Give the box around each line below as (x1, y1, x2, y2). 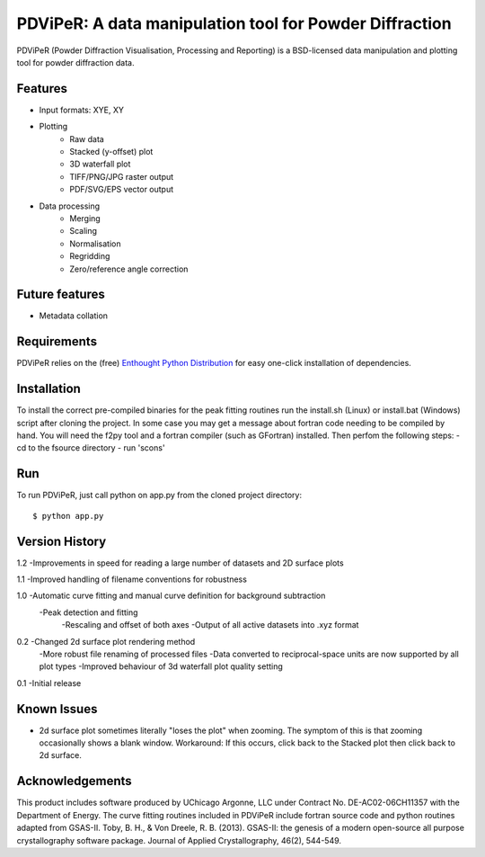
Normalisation (69, 238, 121, 249)
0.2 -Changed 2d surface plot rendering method (16, 636, 196, 647)
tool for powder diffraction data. (16, 57, 135, 67)
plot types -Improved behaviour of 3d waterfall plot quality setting (39, 661, 283, 672)
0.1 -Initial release (16, 677, 82, 688)
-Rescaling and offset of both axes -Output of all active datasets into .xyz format (61, 620, 359, 630)
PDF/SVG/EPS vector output (69, 184, 174, 195)
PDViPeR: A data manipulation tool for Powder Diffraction (16, 13, 453, 33)
